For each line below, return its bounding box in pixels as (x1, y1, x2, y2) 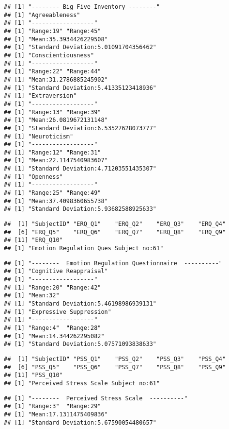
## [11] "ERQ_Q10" (4, 237, 63, 244)
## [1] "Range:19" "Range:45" (4, 27, 101, 34)
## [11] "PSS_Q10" (4, 372, 63, 379)
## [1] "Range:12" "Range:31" (4, 149, 101, 156)
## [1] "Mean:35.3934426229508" (4, 35, 108, 43)
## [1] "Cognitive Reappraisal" (4, 268, 108, 275)
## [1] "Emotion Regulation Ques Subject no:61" (4, 245, 164, 252)
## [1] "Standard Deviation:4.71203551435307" (4, 165, 156, 172)
